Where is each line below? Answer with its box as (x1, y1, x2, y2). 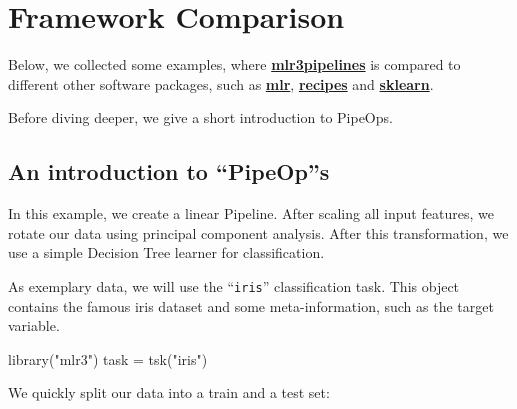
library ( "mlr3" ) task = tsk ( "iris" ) (8, 348, 208, 369)
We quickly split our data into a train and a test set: (8, 382, 330, 403)
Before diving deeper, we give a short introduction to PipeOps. (8, 107, 393, 128)
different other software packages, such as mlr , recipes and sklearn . (8, 73, 434, 94)
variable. (8, 315, 60, 336)
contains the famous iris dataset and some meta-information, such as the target (8, 295, 494, 316)
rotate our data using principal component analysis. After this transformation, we (8, 222, 509, 243)
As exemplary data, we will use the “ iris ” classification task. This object (8, 275, 460, 296)
